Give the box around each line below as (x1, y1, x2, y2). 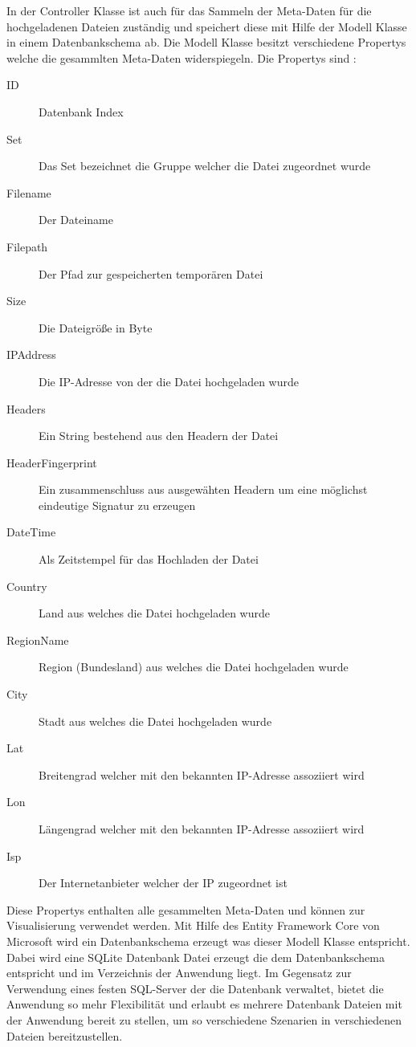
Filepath (6, 238, 48, 255)
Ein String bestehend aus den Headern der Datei (39, 427, 279, 444)
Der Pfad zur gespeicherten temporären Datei (39, 265, 263, 282)
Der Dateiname (39, 211, 113, 228)
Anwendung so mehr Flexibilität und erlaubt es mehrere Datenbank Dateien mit (6, 996, 402, 1012)
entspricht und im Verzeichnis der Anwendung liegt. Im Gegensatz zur (6, 964, 352, 981)
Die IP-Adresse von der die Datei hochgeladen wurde (39, 373, 300, 389)
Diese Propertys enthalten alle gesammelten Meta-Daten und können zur (6, 901, 365, 918)
